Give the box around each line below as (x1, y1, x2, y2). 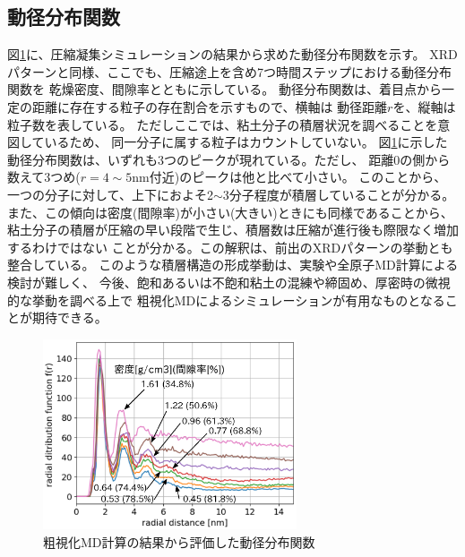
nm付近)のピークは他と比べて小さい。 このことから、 (132, 167, 447, 186)
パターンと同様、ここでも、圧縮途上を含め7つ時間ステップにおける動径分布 (7, 62, 452, 81)
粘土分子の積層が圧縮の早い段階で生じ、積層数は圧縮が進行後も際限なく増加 (7, 220, 459, 239)
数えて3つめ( (7, 167, 81, 186)
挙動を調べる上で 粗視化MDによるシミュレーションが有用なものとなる (31, 290, 445, 309)
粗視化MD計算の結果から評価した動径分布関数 (43, 532, 315, 551)
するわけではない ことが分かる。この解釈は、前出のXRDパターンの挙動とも (7, 237, 453, 256)
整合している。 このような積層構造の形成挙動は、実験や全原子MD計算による (7, 255, 459, 274)
